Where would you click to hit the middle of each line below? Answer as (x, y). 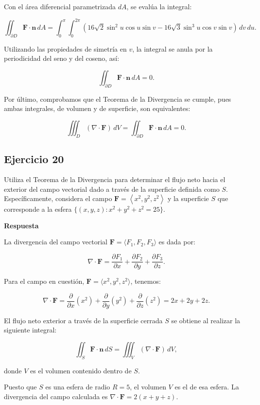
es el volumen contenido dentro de (81, 370)
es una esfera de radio (78, 387)
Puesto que (20, 387)
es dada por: (177, 242)
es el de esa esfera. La (207, 387)
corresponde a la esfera (38, 209)
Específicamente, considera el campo (58, 198)
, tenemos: (146, 281)
